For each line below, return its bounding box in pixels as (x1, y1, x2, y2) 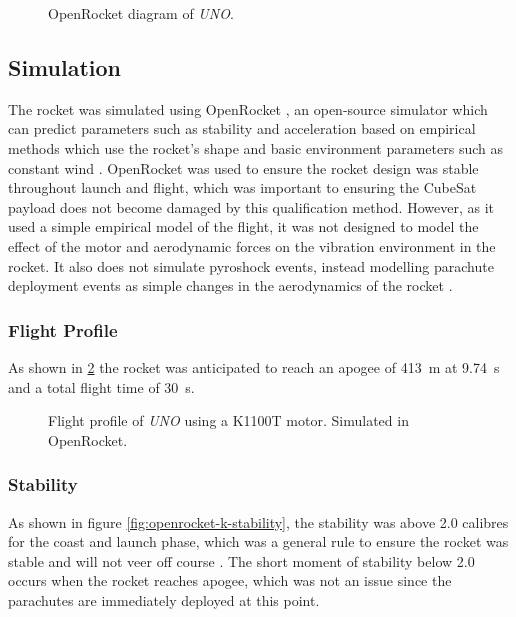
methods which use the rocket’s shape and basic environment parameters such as (8, 137, 503, 158)
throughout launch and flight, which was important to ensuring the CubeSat (8, 177, 477, 198)
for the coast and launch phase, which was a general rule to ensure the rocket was (8, 531, 509, 552)
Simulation (8, 51, 122, 82)
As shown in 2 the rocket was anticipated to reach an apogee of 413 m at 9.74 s (8, 356, 500, 377)
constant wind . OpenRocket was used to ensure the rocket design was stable (8, 157, 479, 178)
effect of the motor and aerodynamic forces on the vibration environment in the (8, 235, 496, 256)
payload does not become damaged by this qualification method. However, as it (8, 196, 494, 217)
